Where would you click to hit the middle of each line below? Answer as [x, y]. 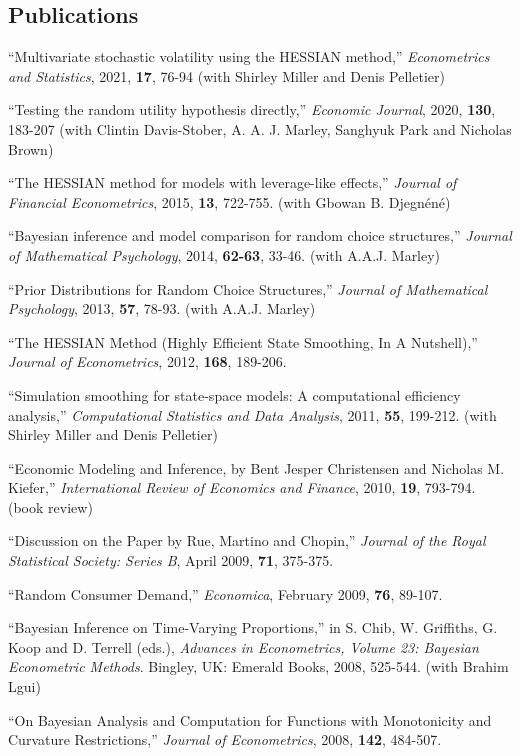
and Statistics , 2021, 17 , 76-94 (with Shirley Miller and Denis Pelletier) [226, 75]
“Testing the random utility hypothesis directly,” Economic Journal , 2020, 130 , [252, 109]
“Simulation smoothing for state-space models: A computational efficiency [234, 394]
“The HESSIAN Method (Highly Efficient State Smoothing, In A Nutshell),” [243, 341]
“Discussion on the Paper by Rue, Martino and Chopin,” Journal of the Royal [247, 540]
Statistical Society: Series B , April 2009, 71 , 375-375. [171, 560]
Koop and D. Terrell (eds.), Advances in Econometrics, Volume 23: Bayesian [243, 646]
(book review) [50, 506]
